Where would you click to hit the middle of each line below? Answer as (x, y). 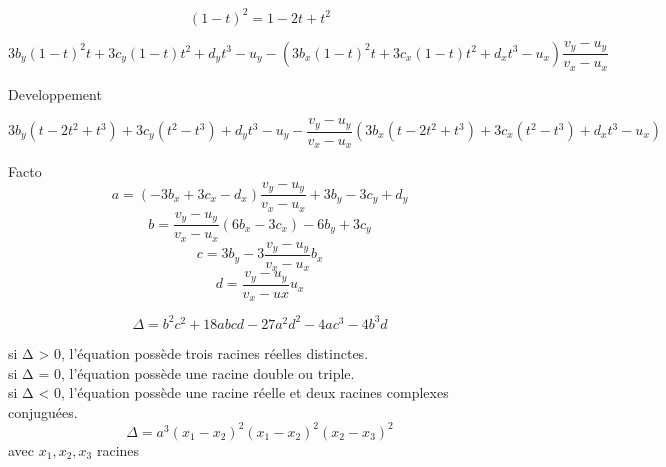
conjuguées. (43, 411)
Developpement (55, 93)
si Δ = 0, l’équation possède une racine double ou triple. (181, 372)
